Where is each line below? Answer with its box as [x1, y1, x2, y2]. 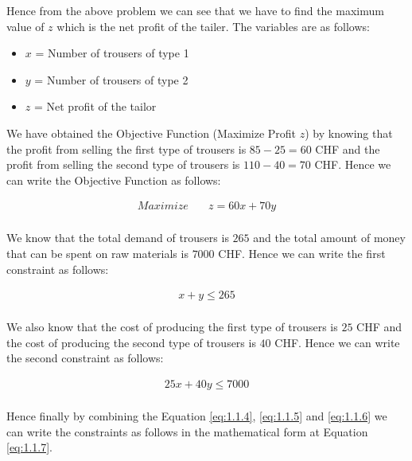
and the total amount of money [253, 229, 406, 246]
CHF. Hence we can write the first [218, 245, 386, 261]
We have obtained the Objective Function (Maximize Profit [6, 124, 297, 141]
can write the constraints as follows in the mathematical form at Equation [6, 423, 368, 440]
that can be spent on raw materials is [6, 245, 189, 261]
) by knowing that [305, 124, 393, 141]
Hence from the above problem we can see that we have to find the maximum [6, 2, 384, 18]
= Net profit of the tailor [33, 98, 157, 115]
